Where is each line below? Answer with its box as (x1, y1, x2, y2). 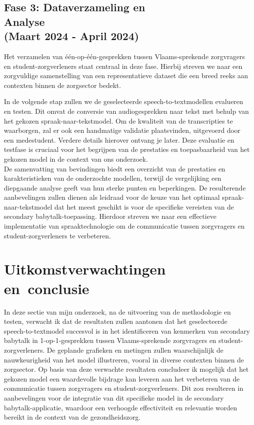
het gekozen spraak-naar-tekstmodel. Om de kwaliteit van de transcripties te (4, 115, 233, 126)
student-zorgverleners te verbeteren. (4, 230, 111, 240)
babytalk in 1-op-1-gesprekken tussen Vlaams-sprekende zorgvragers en (4, 335, 216, 345)
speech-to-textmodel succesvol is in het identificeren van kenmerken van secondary (4, 325, 250, 336)
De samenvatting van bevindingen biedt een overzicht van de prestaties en (4, 163, 226, 173)
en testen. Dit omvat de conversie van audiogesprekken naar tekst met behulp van (4, 106, 249, 116)
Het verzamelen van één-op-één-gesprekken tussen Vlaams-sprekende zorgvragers (4, 51, 245, 61)
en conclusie (4, 278, 89, 298)
